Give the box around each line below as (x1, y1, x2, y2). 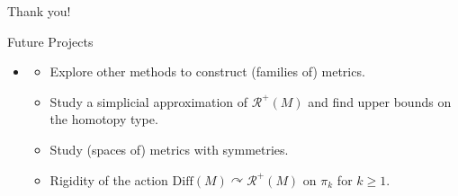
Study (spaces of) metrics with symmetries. (49, 139, 289, 158)
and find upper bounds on (308, 92, 452, 111)
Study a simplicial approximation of (49, 92, 248, 111)
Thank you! (7, 2, 71, 20)
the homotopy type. (49, 110, 158, 129)
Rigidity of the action (49, 170, 168, 189)
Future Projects (7, 31, 94, 50)
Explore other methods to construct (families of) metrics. (49, 62, 365, 81)
